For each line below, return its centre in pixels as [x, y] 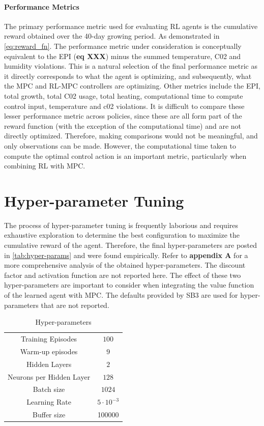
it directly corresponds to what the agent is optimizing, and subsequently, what [128, 76]
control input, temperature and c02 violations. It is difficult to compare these [124, 106]
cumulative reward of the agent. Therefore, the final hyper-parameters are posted [131, 245]
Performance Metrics [42, 6]
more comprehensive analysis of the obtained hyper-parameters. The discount [125, 265]
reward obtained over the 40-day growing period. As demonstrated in [112, 36]
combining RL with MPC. [45, 166]
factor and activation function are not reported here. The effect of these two [123, 275]
